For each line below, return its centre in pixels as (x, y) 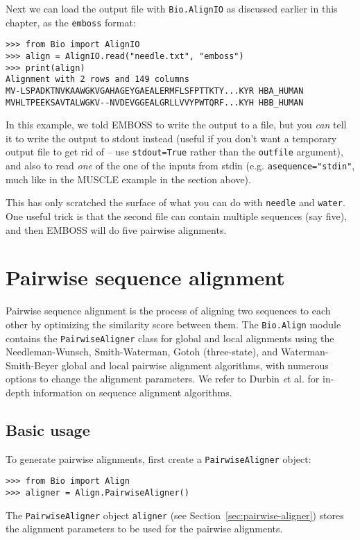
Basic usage (48, 429)
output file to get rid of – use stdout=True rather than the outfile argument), (174, 152)
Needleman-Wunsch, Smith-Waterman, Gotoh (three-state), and (142, 352)
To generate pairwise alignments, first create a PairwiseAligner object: (158, 458)
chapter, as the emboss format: (71, 22)
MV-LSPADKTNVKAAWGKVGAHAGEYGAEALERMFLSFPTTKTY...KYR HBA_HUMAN (155, 91)
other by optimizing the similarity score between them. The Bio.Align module (173, 324)
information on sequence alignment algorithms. (132, 392)
